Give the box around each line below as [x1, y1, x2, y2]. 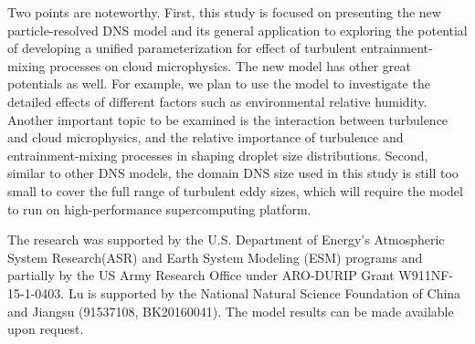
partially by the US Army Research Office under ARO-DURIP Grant [7, 266, 395, 285]
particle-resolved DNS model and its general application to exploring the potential [7, 20, 468, 39]
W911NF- [398, 266, 454, 285]
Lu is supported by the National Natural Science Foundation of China [68, 283, 461, 302]
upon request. [7, 319, 84, 339]
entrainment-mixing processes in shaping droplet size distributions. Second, [7, 145, 428, 164]
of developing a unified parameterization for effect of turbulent [7, 38, 357, 57]
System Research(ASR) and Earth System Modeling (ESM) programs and [7, 247, 423, 266]
